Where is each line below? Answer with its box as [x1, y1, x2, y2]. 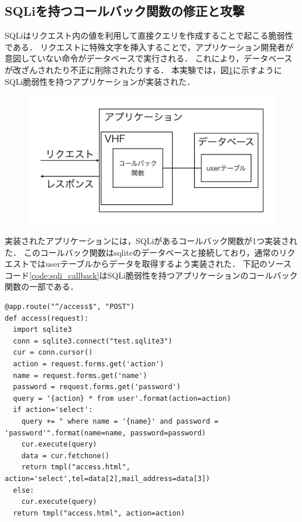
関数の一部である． [5, 280, 78, 293]
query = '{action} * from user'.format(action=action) [13, 394, 231, 403]
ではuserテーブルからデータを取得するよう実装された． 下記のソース [29, 257, 292, 270]
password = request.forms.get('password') [13, 383, 181, 391]
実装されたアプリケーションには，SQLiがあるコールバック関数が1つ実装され [5, 235, 298, 247]
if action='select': [13, 406, 93, 414]
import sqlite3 [13, 325, 72, 334]
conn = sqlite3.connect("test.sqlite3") [13, 336, 173, 345]
